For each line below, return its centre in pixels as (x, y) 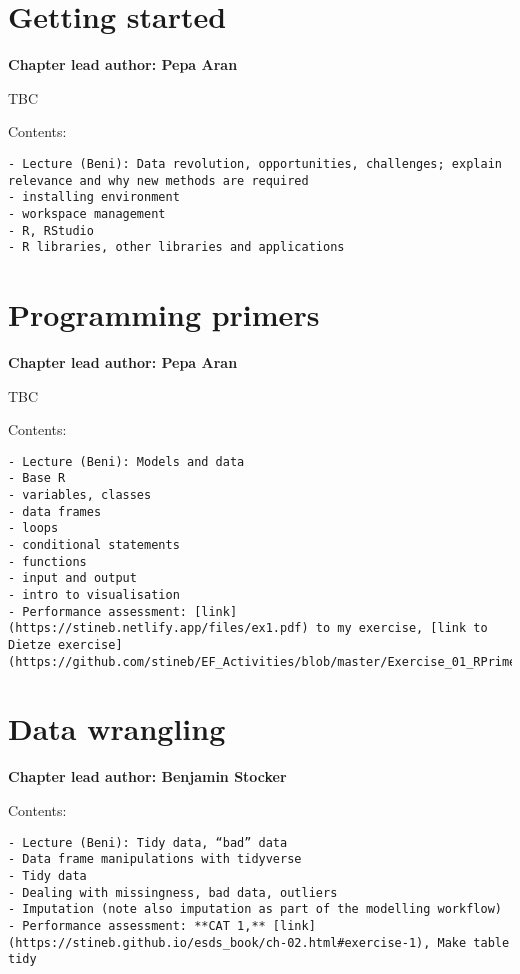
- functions (47, 561)
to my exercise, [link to (401, 628)
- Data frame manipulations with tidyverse (155, 859)
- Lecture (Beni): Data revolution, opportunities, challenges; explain (255, 163)
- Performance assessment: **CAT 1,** (137, 925)
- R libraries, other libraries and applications (176, 247)
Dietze (29, 644)
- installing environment (94, 197)
